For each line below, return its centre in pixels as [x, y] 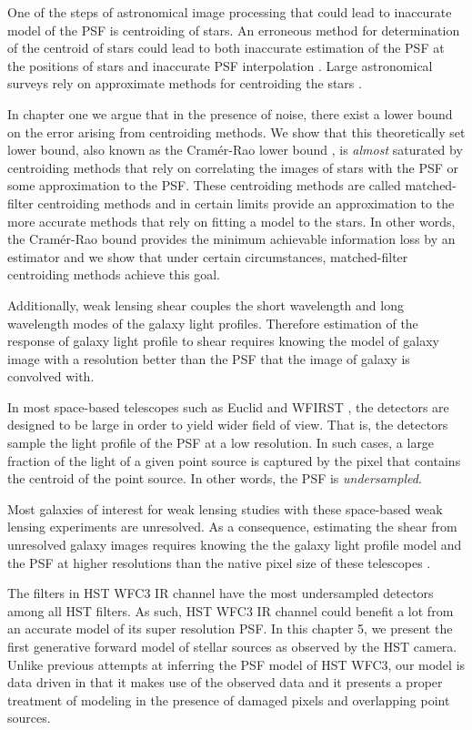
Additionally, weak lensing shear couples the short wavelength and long [206, 304]
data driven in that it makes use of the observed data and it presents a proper [225, 682]
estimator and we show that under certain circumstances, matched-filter [208, 256]
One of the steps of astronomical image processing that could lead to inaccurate [230, 12]
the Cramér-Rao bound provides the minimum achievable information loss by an [231, 239]
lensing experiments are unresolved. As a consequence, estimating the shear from [232, 527]
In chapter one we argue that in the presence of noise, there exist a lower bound [230, 113]
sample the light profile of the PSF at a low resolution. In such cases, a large [221, 443]
